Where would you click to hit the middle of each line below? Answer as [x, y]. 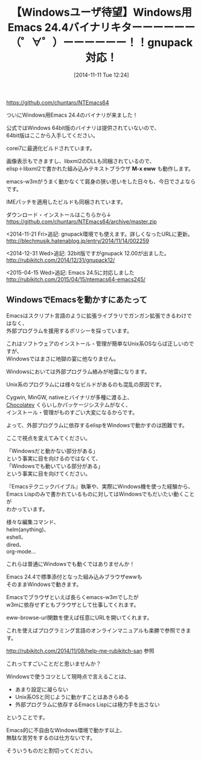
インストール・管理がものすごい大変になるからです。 [72, 412]
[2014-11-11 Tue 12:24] [101, 75]
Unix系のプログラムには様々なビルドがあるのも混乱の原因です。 [85, 384]
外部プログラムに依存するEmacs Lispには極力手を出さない [87, 704]
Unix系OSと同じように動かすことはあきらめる [72, 697]
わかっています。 [27, 509]
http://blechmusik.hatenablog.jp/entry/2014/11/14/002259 [78, 241]
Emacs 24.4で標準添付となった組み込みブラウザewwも [75, 576]
